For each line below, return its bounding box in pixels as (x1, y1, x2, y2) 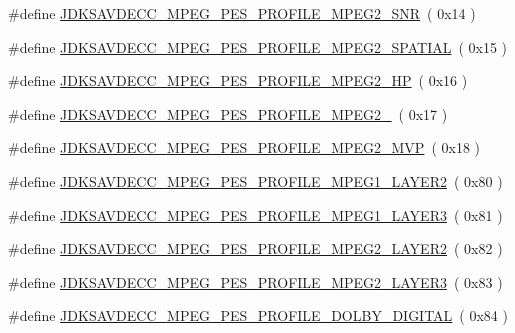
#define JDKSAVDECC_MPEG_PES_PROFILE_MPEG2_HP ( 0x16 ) (8, 70, 468, 91)
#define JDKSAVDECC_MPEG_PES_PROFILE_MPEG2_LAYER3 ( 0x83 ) (8, 271, 503, 292)
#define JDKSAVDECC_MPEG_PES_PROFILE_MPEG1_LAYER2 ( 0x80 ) (8, 170, 503, 191)
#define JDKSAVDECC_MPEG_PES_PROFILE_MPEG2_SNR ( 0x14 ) (8, 3, 476, 23)
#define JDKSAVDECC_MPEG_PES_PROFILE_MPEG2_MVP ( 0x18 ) (8, 137, 481, 158)
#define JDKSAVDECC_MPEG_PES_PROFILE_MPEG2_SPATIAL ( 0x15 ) (8, 36, 508, 57)
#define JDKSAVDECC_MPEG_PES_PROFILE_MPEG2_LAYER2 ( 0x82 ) (8, 238, 503, 259)
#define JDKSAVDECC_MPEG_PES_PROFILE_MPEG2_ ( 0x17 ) (8, 103, 448, 124)
